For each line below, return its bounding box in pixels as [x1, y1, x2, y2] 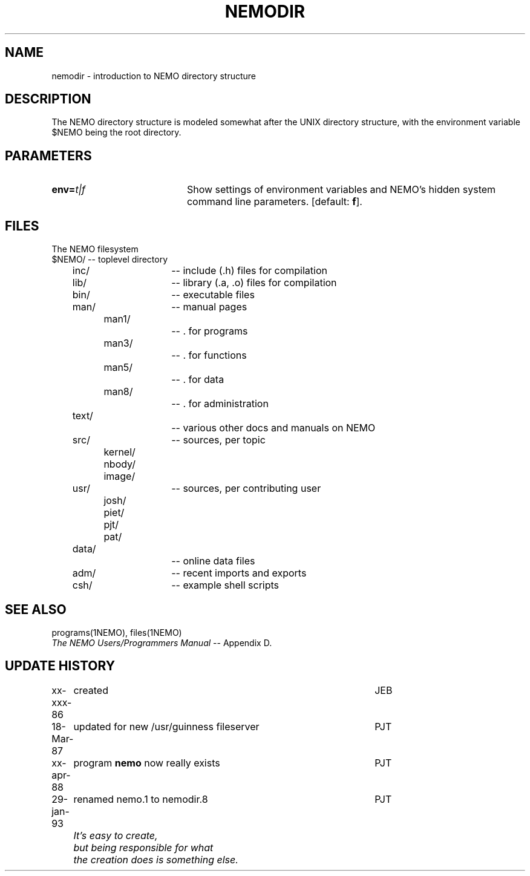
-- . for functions [171, 349, 247, 362]
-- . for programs [171, 325, 248, 338]
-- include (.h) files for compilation [171, 264, 327, 277]
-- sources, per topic [171, 434, 266, 446]
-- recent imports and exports [171, 567, 307, 580]
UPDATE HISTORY [5, 658, 116, 674]
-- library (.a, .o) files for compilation [171, 276, 337, 289]
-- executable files [171, 289, 255, 301]
